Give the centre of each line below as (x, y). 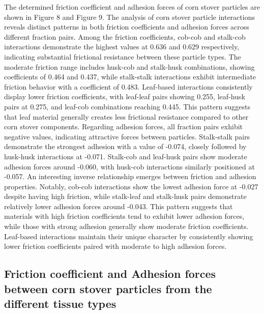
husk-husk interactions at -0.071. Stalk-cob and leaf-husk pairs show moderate (126, 156)
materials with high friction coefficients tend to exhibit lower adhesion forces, (124, 216)
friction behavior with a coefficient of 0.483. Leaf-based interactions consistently (128, 86)
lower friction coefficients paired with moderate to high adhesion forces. (115, 246)
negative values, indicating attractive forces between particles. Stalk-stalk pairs (127, 136)
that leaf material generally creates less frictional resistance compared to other (126, 116)
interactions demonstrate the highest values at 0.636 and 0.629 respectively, (122, 47)
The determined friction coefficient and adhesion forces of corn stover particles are (132, 7)
